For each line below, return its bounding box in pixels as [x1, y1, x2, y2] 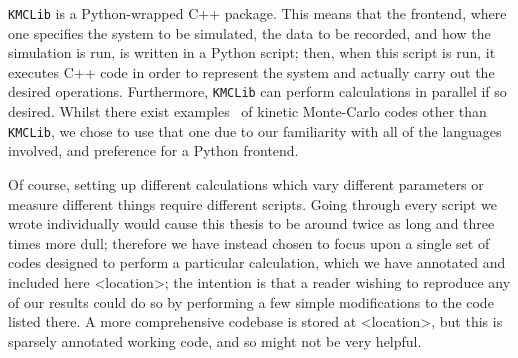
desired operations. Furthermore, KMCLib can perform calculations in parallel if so [8, 81, 507, 102]
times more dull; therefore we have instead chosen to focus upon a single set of [8, 232, 490, 253]
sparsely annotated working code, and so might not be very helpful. [8, 330, 422, 351]
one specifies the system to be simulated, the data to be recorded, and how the [8, 22, 491, 43]
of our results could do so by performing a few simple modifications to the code [8, 291, 494, 312]
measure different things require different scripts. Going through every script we [8, 193, 497, 214]
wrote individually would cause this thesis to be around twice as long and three [8, 213, 495, 234]
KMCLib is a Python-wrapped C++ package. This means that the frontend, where [8, 3, 507, 23]
